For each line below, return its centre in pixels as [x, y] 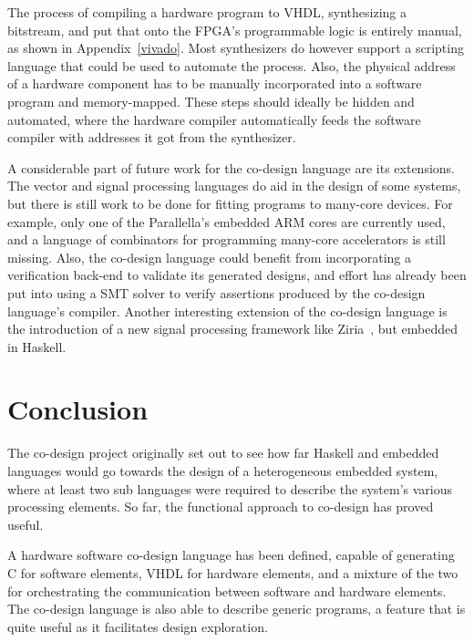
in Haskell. [37, 346]
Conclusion [78, 409]
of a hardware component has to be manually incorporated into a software [215, 83]
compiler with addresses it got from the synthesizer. [152, 137]
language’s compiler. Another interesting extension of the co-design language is [227, 311]
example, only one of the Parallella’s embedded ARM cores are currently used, [227, 221]
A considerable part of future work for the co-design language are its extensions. [232, 167]
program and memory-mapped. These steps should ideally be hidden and [211, 101]
